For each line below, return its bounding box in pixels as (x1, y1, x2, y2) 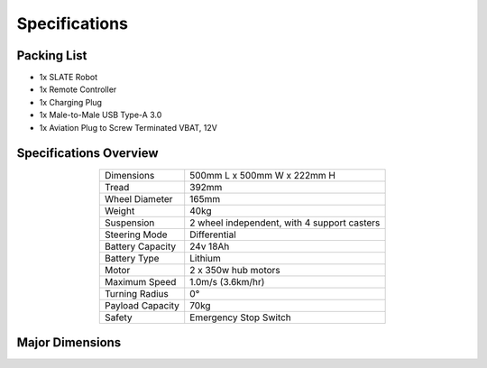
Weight (104, 204, 135, 216)
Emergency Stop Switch (189, 311, 292, 324)
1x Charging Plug (39, 97, 103, 107)
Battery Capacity (104, 240, 176, 253)
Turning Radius (104, 287, 169, 299)
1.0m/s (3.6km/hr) (189, 275, 265, 288)
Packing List (16, 48, 87, 63)
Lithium (189, 252, 221, 264)
